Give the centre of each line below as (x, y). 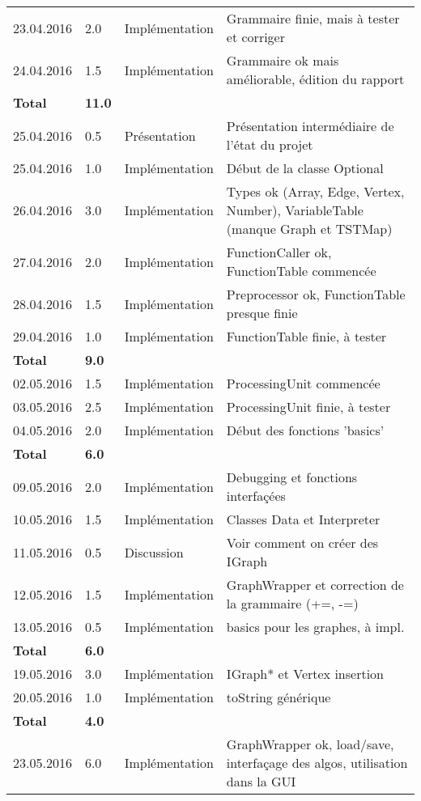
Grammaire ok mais (283, 60)
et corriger (255, 37)
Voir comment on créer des (302, 542)
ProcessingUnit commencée (303, 383)
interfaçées (256, 496)
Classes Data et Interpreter (303, 519)
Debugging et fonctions (292, 477)
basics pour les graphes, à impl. (315, 627)
